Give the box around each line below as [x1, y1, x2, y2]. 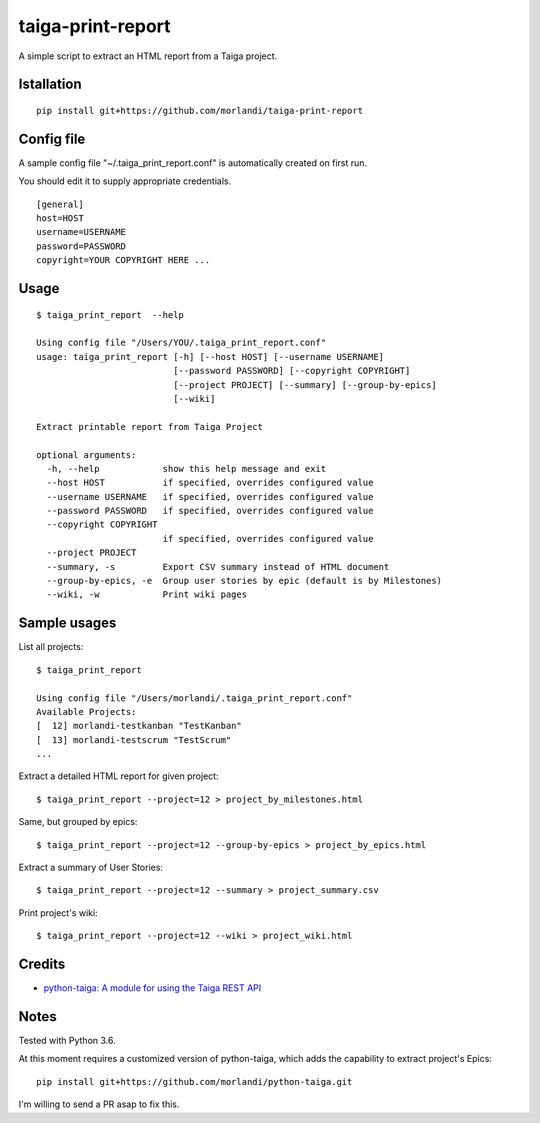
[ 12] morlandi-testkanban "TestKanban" [36, 720, 242, 732]
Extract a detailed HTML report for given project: [18, 770, 219, 782]
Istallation [18, 76, 82, 93]
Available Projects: [36, 706, 137, 717]
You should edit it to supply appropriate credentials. [18, 175, 232, 187]
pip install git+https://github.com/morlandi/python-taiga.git [36, 1076, 353, 1087]
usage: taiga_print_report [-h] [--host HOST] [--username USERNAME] [36, 351, 385, 362]
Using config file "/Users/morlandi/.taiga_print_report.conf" [36, 692, 353, 704]
